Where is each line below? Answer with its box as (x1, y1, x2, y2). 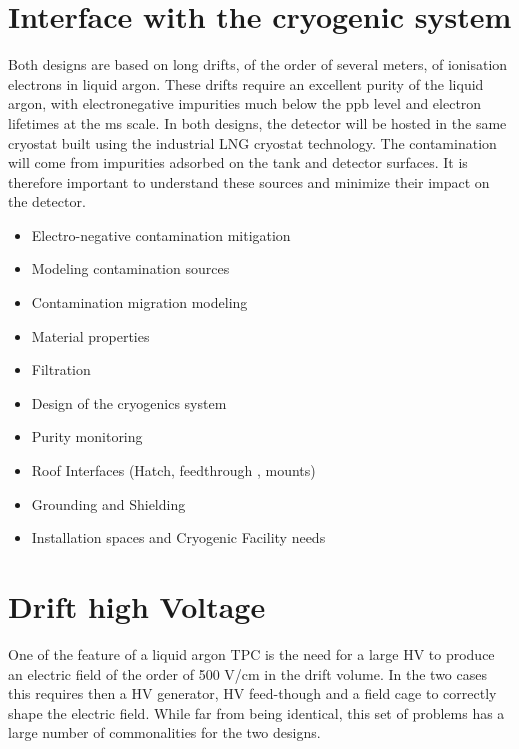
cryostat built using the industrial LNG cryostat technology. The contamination (8, 132, 497, 153)
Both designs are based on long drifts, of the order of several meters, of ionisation (8, 54, 508, 75)
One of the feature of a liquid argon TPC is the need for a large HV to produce (8, 643, 495, 664)
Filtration (31, 359, 91, 380)
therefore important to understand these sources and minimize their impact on (8, 171, 490, 192)
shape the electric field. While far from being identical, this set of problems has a (8, 702, 505, 723)
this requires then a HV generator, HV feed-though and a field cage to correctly (8, 683, 497, 704)
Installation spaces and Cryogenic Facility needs (31, 527, 326, 548)
